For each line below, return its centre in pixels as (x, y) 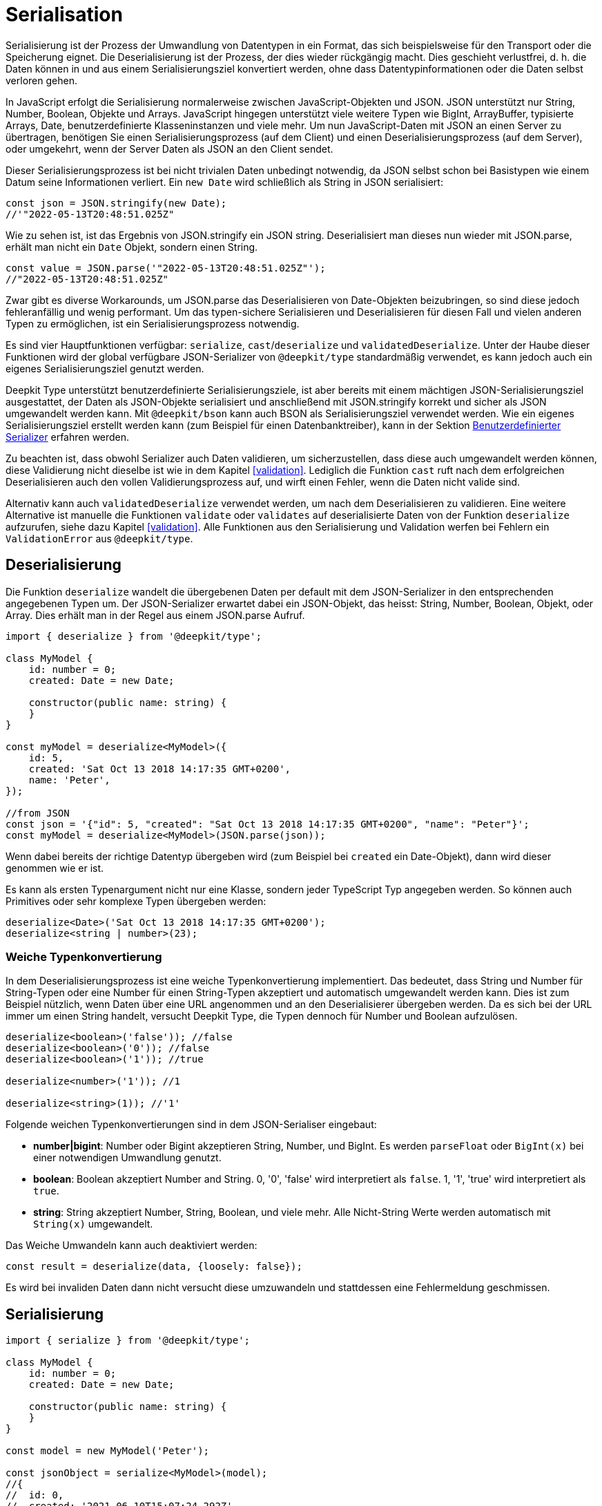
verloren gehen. (41, 80)
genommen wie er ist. (55, 868)
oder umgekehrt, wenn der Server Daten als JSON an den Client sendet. (169, 149)
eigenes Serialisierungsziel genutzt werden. (105, 368)
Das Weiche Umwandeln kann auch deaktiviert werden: (132, 1246)
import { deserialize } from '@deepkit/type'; (134, 636)
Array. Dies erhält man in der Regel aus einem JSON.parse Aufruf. (155, 615)
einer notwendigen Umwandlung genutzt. (127, 1158)
